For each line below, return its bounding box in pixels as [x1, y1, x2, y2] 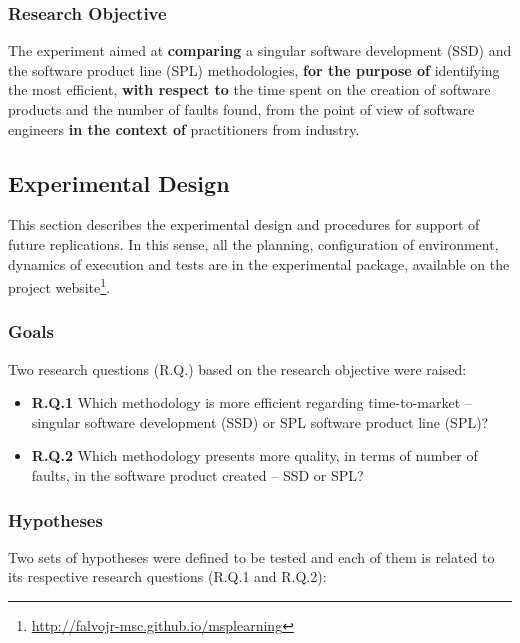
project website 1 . [8, 274, 111, 297]
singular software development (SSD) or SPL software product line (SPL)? [31, 411, 489, 432]
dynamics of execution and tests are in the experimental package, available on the [8, 253, 510, 274]
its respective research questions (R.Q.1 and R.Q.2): [8, 566, 327, 587]
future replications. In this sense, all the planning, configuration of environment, [8, 233, 499, 254]
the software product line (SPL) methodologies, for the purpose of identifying [8, 59, 500, 80]
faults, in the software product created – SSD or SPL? [31, 465, 364, 486]
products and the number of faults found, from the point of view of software [8, 99, 475, 119]
